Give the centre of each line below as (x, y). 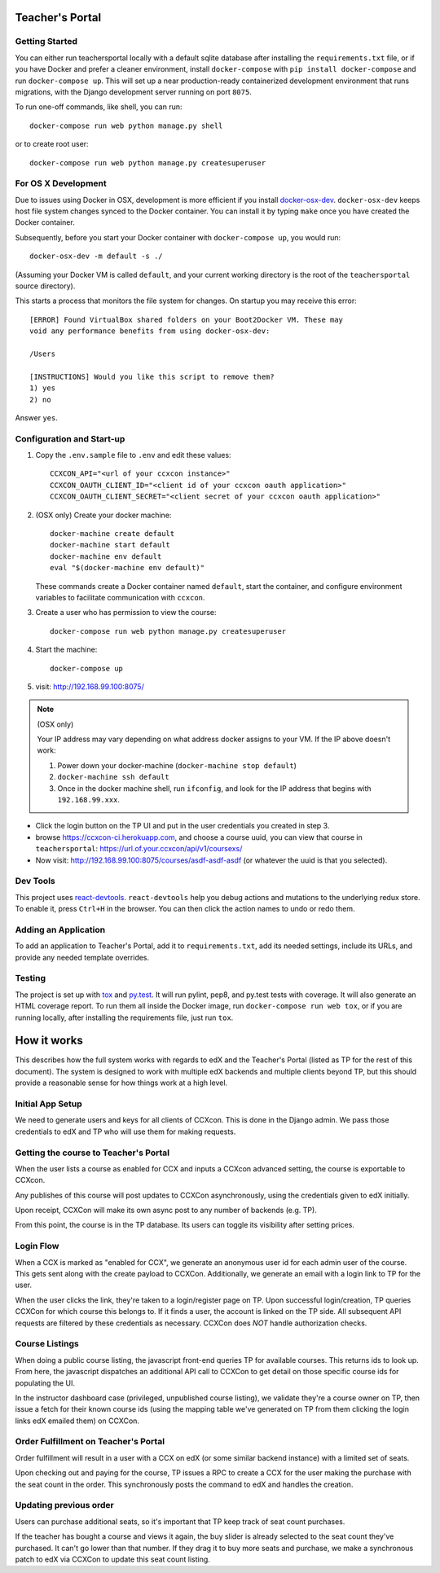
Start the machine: (66, 650)
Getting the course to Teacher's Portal (92, 1153)
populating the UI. (45, 1383)
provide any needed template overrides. (82, 957)
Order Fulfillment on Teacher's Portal (90, 1442)
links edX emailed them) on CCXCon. (77, 1421)
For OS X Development (61, 183)
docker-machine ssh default (114, 777)
